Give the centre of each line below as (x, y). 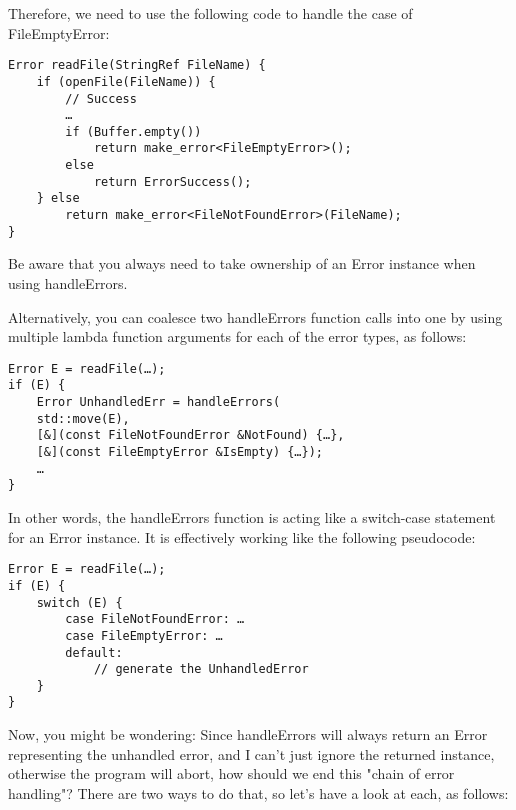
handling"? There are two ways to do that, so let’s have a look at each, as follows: (258, 792)
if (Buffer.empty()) (133, 131)
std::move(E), (83, 418)
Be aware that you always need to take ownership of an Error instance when (242, 263)
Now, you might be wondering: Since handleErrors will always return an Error (248, 734)
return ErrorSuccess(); (172, 181)
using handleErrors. (68, 283)
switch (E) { (79, 602)
